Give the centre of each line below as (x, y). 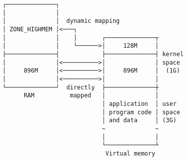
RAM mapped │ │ (91, 96)
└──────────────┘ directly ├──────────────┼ (81, 87)
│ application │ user (139, 104)
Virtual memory (130, 153)
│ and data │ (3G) (139, 121)
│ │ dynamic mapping (61, 21)
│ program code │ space (141, 112)
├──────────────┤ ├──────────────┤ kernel (93, 54)
